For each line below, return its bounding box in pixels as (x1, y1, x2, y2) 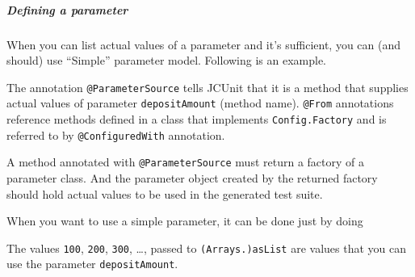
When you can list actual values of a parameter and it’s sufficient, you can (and (6, 36, 401, 52)
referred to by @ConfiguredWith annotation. (6, 126, 225, 143)
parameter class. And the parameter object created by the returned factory (6, 170, 378, 187)
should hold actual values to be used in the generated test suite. (6, 185, 323, 202)
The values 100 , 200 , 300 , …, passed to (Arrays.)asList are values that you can (6, 239, 406, 256)
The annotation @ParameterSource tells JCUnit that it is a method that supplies (6, 78, 409, 95)
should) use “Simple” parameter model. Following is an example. (6, 52, 327, 69)
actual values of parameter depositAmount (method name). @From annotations (6, 94, 394, 111)
